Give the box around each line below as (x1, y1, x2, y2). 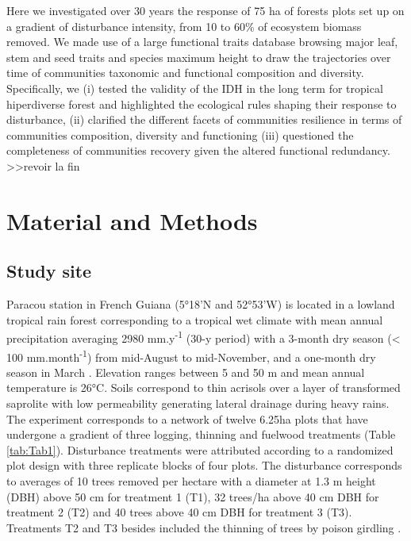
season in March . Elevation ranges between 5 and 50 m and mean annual (6, 363, 365, 380)
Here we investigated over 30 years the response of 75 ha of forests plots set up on (6, 2, 405, 18)
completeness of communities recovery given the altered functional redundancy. (6, 142, 390, 159)
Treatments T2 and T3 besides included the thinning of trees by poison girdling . (6, 519, 401, 535)
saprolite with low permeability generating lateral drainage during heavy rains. (6, 394, 390, 411)
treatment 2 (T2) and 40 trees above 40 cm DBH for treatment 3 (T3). (6, 504, 352, 520)
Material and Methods (6, 204, 258, 236)
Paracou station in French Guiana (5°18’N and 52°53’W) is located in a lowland (6, 296, 395, 313)
